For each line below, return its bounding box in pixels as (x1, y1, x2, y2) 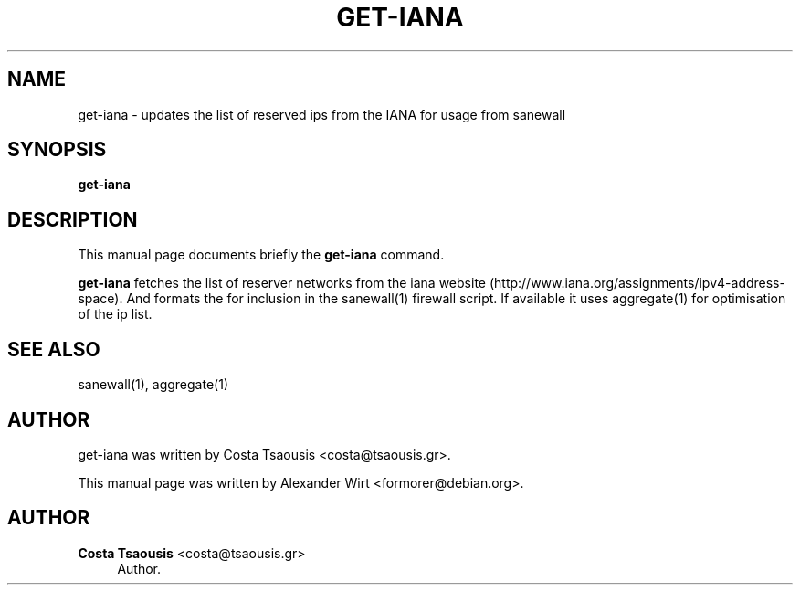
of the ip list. (78, 306, 153, 322)
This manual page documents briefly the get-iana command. (78, 247, 445, 263)
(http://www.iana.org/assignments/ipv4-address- (489, 275, 785, 291)
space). (78, 291, 123, 307)
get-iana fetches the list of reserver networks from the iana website (78, 275, 486, 291)
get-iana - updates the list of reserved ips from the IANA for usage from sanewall (78, 106, 566, 122)
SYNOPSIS (7, 138, 107, 162)
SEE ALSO (7, 337, 100, 361)
